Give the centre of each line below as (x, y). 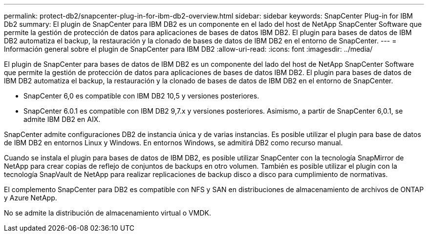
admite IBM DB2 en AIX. (62, 119)
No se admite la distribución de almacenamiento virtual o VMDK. (107, 213)
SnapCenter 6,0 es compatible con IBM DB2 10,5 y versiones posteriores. (141, 96)
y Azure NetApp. (31, 198)
